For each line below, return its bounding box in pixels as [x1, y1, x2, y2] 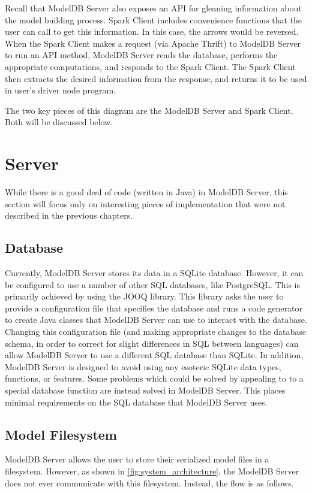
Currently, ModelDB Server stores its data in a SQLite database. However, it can [5, 267, 304, 279]
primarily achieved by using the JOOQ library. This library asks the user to [5, 290, 284, 303]
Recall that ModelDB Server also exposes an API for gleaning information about [5, 2, 302, 14]
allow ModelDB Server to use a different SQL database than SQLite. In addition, [5, 349, 304, 361]
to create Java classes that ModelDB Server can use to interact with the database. [5, 313, 307, 326]
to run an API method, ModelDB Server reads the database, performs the [5, 49, 278, 61]
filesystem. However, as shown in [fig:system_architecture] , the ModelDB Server [5, 464, 299, 477]
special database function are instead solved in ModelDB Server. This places [5, 383, 286, 396]
